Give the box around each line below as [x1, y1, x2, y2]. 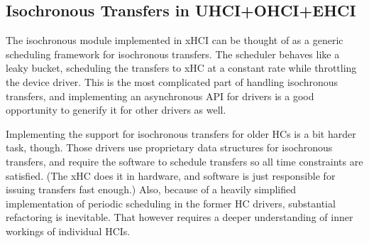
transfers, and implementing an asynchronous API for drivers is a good [6, 88, 314, 103]
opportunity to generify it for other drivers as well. [6, 102, 226, 117]
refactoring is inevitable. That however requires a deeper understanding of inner [6, 210, 353, 225]
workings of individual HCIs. [6, 223, 131, 238]
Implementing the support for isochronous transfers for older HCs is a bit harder [6, 126, 356, 141]
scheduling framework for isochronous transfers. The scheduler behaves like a [6, 46, 340, 61]
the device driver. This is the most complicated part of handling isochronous [6, 74, 338, 89]
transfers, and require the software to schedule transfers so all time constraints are [6, 153, 363, 168]
